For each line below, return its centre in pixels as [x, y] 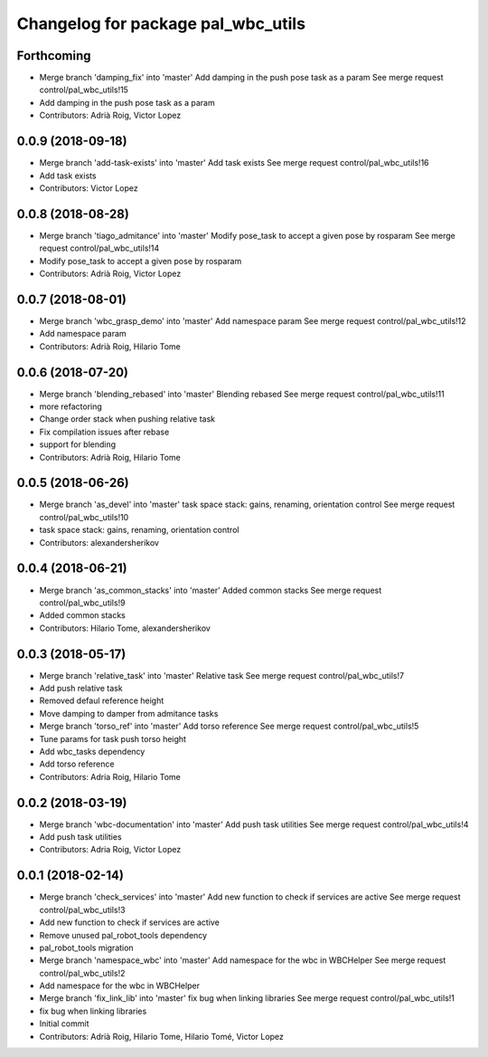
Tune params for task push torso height [113, 738]
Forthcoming [54, 56]
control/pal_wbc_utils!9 [82, 603]
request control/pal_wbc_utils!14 [99, 248]
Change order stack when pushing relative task [127, 419]
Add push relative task [81, 688]
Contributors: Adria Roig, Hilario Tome [110, 776]
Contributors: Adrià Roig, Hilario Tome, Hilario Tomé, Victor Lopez [162, 1036]
